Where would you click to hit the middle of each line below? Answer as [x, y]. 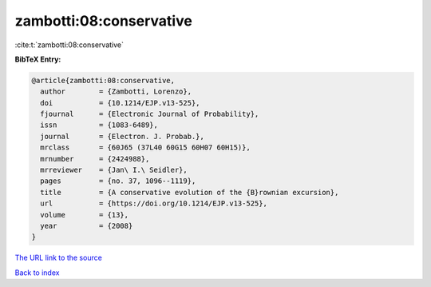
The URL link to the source [59, 258]
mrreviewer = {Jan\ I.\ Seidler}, [114, 170]
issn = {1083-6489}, [99, 125]
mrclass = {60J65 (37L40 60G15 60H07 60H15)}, [145, 147]
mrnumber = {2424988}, [95, 159]
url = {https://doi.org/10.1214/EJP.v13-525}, [154, 203]
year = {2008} [87, 226]
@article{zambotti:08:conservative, [103, 80]
